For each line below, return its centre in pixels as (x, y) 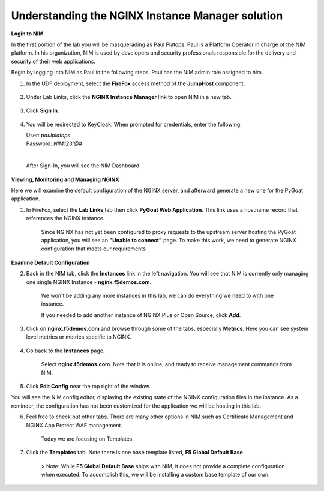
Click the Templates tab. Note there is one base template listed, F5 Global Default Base (134, 453)
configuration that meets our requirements (94, 249)
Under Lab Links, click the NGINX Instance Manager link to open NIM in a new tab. (129, 97)
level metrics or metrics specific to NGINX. (79, 337)
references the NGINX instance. (65, 218)
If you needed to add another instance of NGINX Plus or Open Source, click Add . (141, 315)
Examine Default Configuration (50, 262)
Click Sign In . (43, 110)
